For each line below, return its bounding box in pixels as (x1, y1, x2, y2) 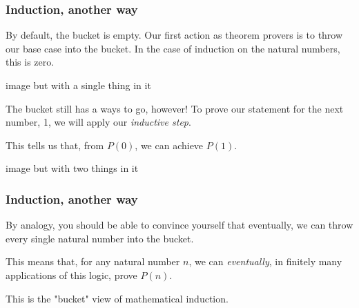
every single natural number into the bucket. (6, 231, 194, 245)
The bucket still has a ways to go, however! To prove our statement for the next (6, 101, 344, 115)
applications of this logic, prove (6, 267, 137, 282)
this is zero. (6, 55, 55, 69)
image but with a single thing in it (6, 78, 151, 92)
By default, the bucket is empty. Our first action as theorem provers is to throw (6, 28, 343, 42)
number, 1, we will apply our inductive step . (6, 115, 191, 129)
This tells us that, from (6, 137, 104, 152)
